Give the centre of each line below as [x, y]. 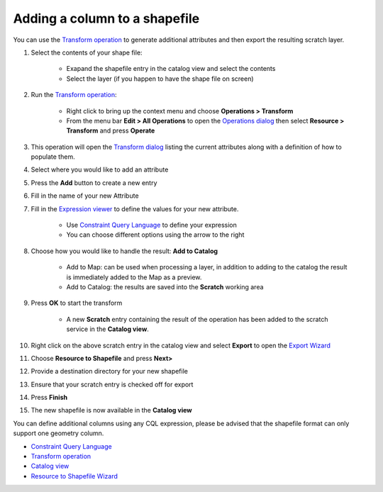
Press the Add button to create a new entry [94, 183]
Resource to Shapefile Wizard [74, 476]
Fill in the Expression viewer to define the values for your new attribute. [135, 208]
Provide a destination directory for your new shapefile [109, 371]
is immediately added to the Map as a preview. [134, 277]
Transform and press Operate [111, 130]
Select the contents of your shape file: [87, 52]
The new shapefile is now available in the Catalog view [112, 410]
